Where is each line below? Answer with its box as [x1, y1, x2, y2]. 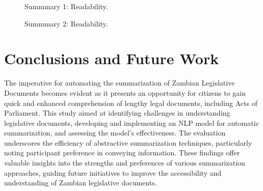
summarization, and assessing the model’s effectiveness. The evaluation [4, 127, 226, 138]
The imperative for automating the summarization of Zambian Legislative [4, 77, 235, 88]
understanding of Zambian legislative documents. [4, 177, 157, 188]
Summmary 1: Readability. [24, 1, 108, 11]
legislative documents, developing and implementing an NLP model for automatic [4, 117, 259, 128]
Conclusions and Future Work [4, 48, 219, 69]
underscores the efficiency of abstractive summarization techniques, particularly [4, 137, 252, 148]
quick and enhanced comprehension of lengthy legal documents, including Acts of [4, 97, 257, 108]
